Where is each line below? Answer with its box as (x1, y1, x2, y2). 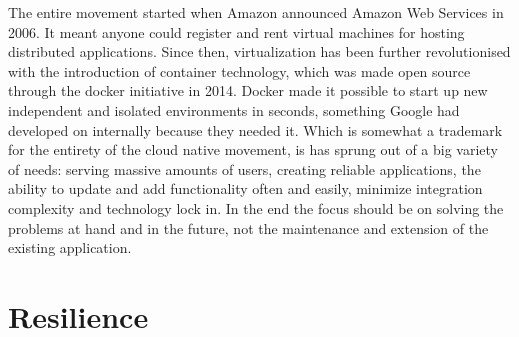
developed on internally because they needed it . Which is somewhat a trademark (8, 119, 503, 140)
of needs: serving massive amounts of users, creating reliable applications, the (8, 158, 481, 179)
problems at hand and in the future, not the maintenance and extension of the (8, 217, 489, 238)
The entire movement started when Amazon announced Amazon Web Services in (8, 2, 504, 22)
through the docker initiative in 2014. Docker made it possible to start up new (8, 80, 488, 101)
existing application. (8, 237, 132, 258)
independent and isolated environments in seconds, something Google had (8, 99, 460, 120)
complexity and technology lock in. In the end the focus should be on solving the (8, 197, 504, 218)
